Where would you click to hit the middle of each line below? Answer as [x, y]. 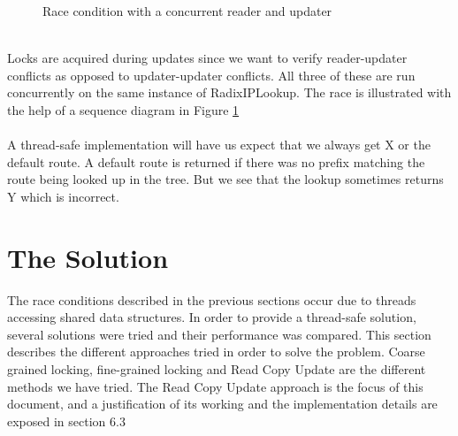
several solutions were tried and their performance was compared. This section [219, 334]
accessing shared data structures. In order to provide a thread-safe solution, [212, 317]
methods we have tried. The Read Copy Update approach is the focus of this [215, 386]
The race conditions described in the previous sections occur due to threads [212, 299]
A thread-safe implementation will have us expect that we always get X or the [219, 145]
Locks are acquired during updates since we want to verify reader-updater [207, 58]
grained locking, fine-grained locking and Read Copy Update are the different [217, 369]
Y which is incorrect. [63, 196]
